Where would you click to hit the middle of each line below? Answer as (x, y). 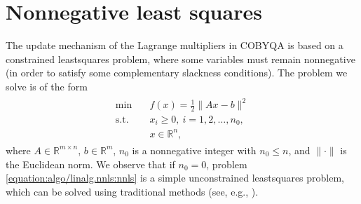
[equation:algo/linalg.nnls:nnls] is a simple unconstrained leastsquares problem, (175, 178)
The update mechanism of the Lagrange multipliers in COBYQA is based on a (175, 45)
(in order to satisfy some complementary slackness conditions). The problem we (177, 73)
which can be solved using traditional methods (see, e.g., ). (132, 191)
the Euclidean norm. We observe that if (90, 164)
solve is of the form (47, 86)
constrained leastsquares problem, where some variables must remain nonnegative (180, 59)
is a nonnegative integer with (194, 150)
